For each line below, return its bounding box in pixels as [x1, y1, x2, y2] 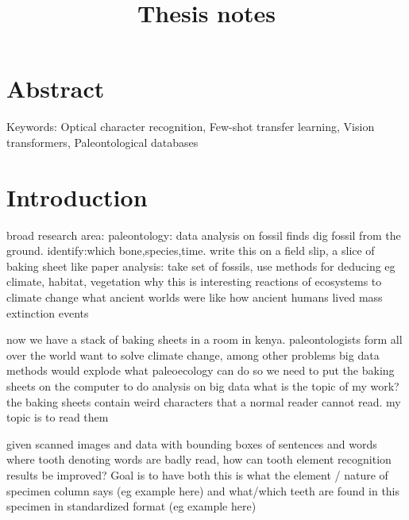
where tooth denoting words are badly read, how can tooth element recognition [6, 451, 392, 468]
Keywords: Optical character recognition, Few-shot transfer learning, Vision [6, 118, 375, 135]
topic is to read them [6, 409, 109, 426]
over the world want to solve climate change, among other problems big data [6, 346, 380, 363]
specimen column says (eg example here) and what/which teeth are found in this [6, 482, 400, 499]
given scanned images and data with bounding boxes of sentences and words [6, 435, 377, 452]
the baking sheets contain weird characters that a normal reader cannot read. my [6, 393, 401, 410]
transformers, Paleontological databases [6, 133, 199, 150]
